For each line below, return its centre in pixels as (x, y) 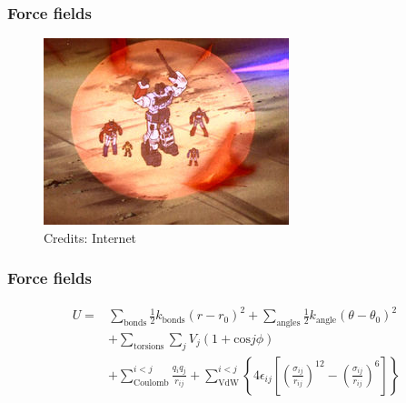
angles (288, 322)
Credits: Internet (90, 237)
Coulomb (151, 383)
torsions (149, 346)
